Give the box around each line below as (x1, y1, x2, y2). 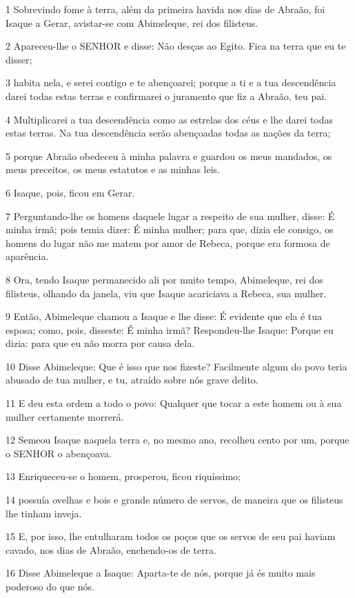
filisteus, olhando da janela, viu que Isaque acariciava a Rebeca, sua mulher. (6, 286, 327, 300)
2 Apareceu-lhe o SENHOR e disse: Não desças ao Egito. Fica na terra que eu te (6, 39, 346, 53)
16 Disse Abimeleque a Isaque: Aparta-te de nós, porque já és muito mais (6, 566, 316, 580)
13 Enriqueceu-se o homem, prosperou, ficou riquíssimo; (6, 469, 241, 484)
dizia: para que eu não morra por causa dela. (6, 336, 195, 350)
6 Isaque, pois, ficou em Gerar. (6, 185, 135, 199)
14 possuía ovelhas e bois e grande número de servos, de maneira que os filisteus (6, 492, 343, 507)
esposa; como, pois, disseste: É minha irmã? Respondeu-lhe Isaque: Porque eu (6, 322, 334, 337)
